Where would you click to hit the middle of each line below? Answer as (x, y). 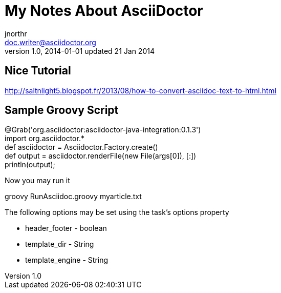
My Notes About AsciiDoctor (104, 11)
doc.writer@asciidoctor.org (50, 42)
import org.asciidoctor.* (45, 139)
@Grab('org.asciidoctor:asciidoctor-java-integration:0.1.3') (103, 130)
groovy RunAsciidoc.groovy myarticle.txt (73, 197)
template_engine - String (67, 260)
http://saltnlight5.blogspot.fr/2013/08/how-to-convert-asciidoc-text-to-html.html (141, 90)
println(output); (30, 165)
